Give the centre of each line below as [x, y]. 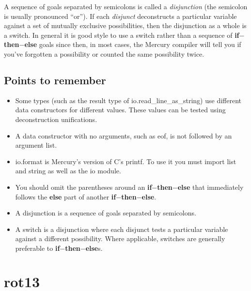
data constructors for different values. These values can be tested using [120, 110]
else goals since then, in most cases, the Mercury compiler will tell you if [133, 44]
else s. [94, 248]
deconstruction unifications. [56, 119]
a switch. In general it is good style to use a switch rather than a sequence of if [122, 35]
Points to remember [55, 80]
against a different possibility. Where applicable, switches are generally [120, 238]
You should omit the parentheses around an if [84, 187]
